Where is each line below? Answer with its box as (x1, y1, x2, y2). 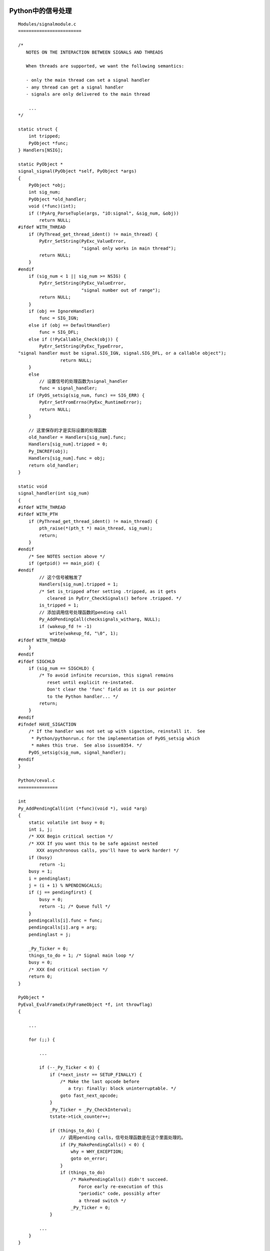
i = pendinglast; (28, 876, 71, 881)
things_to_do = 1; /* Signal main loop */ (28, 952, 134, 958)
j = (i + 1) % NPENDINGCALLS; (28, 883, 102, 888)
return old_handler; (28, 462, 79, 468)
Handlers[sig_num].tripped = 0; (28, 441, 108, 447)
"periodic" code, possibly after (78, 1191, 161, 1196)
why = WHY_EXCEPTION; (70, 1148, 124, 1154)
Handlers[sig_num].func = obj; (28, 455, 105, 461)
